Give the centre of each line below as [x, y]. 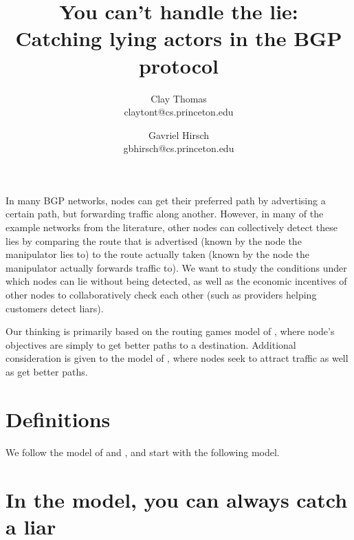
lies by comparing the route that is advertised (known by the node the [154, 240]
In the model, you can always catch [177, 499]
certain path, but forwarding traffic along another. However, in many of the [165, 214]
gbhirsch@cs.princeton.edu [179, 148]
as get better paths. [47, 371]
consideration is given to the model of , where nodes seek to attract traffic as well [177, 358]
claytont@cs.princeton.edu [179, 112]
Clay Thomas [179, 98]
